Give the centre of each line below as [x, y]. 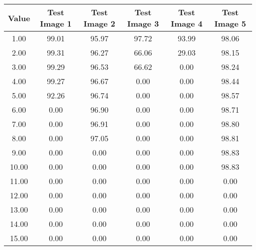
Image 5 [230, 23]
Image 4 [187, 23]
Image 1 [56, 23]
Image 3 [143, 23]
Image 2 [99, 23]
